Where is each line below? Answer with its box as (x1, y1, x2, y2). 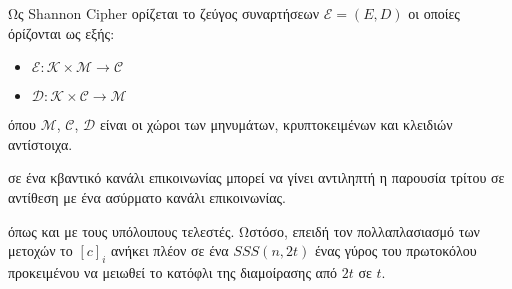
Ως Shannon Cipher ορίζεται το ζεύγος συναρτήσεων (8, 3, 319, 23)
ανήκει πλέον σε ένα (110, 240, 229, 261)
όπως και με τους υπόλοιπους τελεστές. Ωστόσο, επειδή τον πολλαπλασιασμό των (8, 220, 480, 241)
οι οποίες (408, 3, 460, 23)
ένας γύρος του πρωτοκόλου (314, 240, 477, 261)
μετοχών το (8, 240, 73, 261)
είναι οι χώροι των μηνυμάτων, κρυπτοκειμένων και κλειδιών (99, 114, 453, 135)
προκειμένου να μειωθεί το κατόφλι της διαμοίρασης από (8, 261, 337, 282)
